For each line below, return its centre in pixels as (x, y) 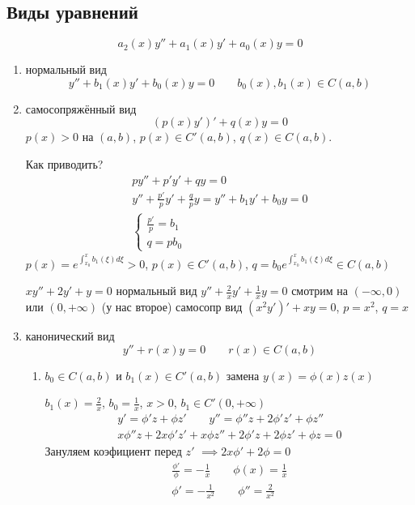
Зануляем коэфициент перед (113, 451)
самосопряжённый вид (81, 108)
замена (243, 375)
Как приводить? (64, 163)
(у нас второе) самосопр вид (172, 307)
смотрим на (320, 291)
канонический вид (70, 336)
